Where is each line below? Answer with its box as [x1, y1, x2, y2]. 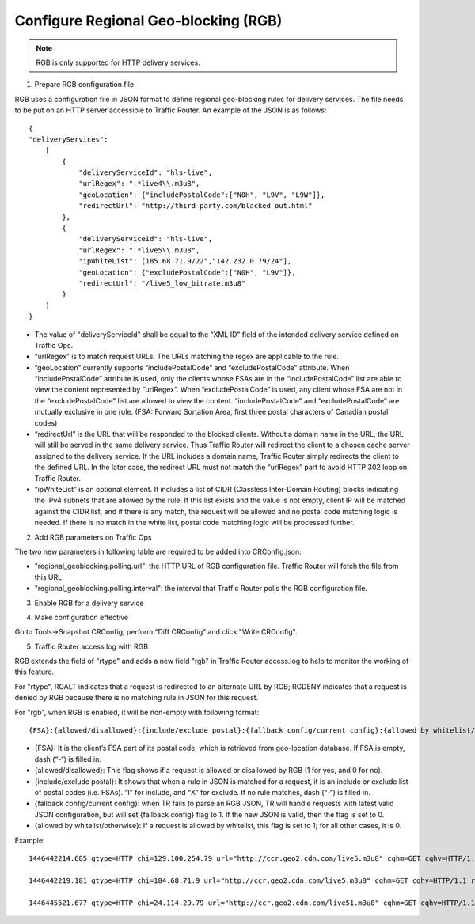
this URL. [34, 572, 64, 581]
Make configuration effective [34, 612, 129, 622]
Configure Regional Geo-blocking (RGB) [14, 12, 283, 29]
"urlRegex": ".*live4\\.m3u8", [78, 179, 200, 188]
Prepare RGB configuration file [34, 80, 135, 89]
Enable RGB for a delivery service [34, 598, 144, 608]
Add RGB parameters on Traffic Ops [34, 532, 152, 542]
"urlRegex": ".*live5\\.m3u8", [78, 245, 200, 255]
